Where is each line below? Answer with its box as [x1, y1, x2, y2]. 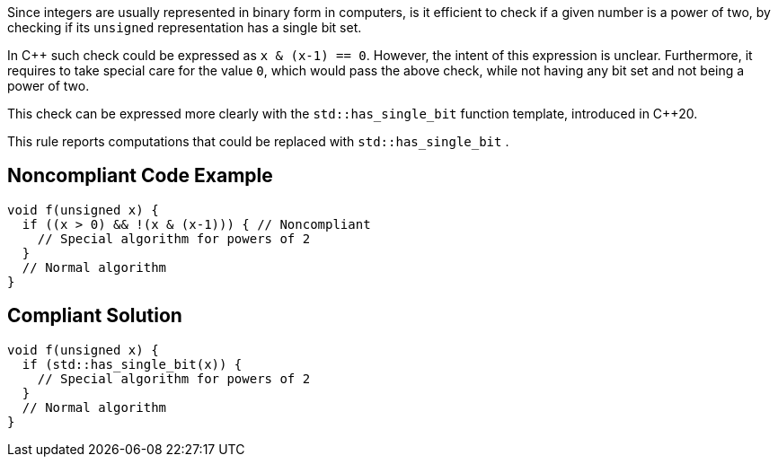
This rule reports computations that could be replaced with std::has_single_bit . [7, 134, 509, 149]
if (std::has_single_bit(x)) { [22, 356, 243, 372]
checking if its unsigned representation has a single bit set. [7, 20, 362, 35]
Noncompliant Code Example [7, 164, 273, 188]
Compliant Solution [7, 304, 182, 328]
